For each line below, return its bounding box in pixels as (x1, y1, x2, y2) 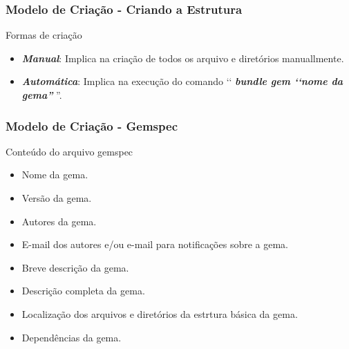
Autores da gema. (21, 214, 97, 228)
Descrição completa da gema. (21, 283, 145, 298)
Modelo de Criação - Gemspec (6, 117, 178, 134)
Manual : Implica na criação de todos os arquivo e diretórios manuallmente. (21, 50, 344, 65)
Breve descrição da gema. (21, 260, 129, 274)
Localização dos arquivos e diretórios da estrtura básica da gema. (21, 306, 298, 321)
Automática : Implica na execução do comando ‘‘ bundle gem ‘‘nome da (21, 74, 343, 88)
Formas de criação (6, 28, 82, 42)
